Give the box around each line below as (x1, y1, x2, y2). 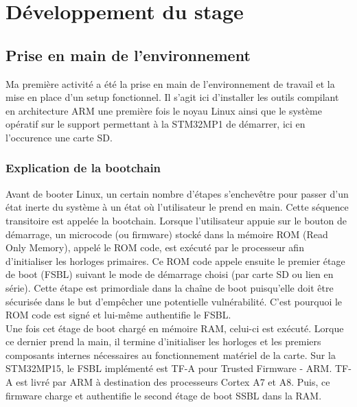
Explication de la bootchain (5, 159, 161, 176)
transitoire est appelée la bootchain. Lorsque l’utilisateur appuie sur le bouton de (5, 213, 347, 227)
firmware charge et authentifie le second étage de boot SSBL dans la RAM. (5, 388, 322, 402)
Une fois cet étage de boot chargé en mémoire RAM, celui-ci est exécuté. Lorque (5, 321, 344, 335)
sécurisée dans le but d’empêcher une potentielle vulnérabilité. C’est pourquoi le (5, 294, 343, 308)
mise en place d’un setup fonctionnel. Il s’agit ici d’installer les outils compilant (5, 90, 339, 104)
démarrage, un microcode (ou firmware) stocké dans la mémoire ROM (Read (5, 226, 328, 241)
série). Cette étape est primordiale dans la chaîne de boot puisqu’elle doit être (5, 280, 334, 294)
